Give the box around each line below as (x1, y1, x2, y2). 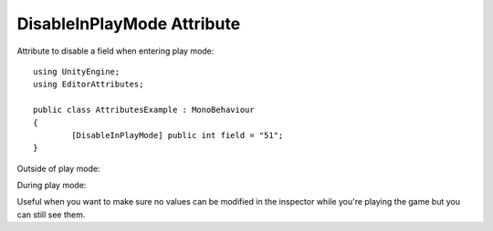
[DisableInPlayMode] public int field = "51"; (71, 130, 284, 140)
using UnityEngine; (33, 66, 121, 76)
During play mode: (16, 180, 87, 191)
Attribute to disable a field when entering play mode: (16, 45, 215, 56)
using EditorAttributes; (33, 79, 144, 90)
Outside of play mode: (16, 163, 100, 174)
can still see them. (16, 209, 86, 220)
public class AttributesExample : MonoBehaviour (33, 105, 255, 115)
